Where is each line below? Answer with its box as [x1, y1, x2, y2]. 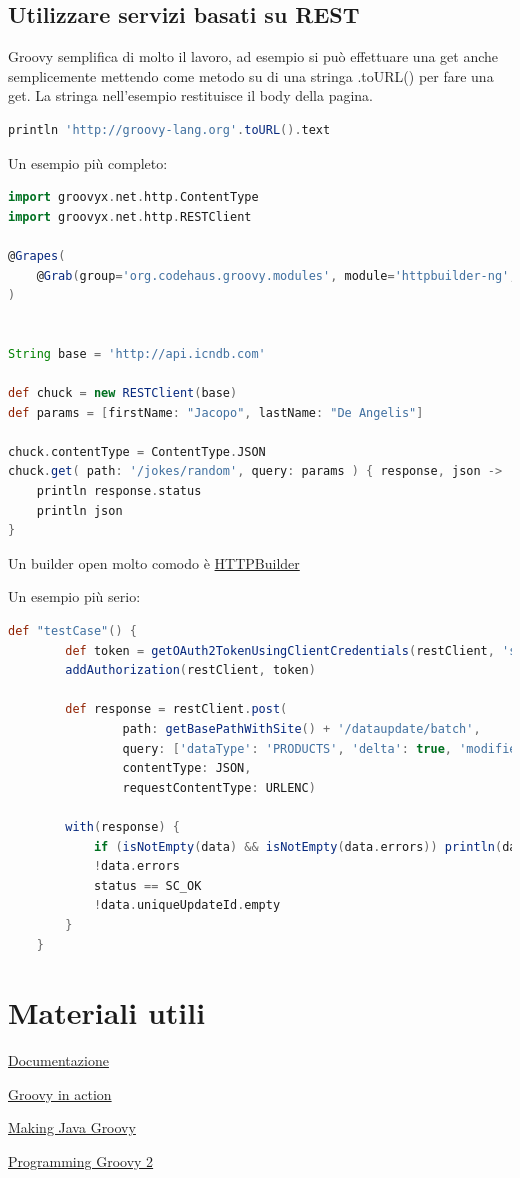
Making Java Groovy [8, 1117, 136, 1138]
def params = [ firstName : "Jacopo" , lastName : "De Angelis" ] [8, 405, 424, 420]
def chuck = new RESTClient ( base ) [8, 386, 238, 401]
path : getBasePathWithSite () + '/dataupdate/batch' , [122, 722, 481, 737]
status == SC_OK [93, 878, 202, 893]
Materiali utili [8, 992, 206, 1033]
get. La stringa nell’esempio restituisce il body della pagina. [8, 85, 373, 106]
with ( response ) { [65, 819, 180, 834]
